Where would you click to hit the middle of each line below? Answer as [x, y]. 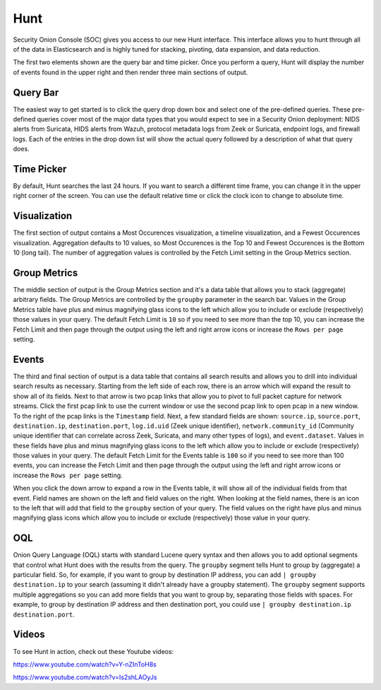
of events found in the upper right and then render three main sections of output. [131, 72]
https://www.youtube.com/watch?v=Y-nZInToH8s [85, 664]
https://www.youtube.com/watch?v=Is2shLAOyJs [85, 677]
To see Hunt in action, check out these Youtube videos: [93, 651]
